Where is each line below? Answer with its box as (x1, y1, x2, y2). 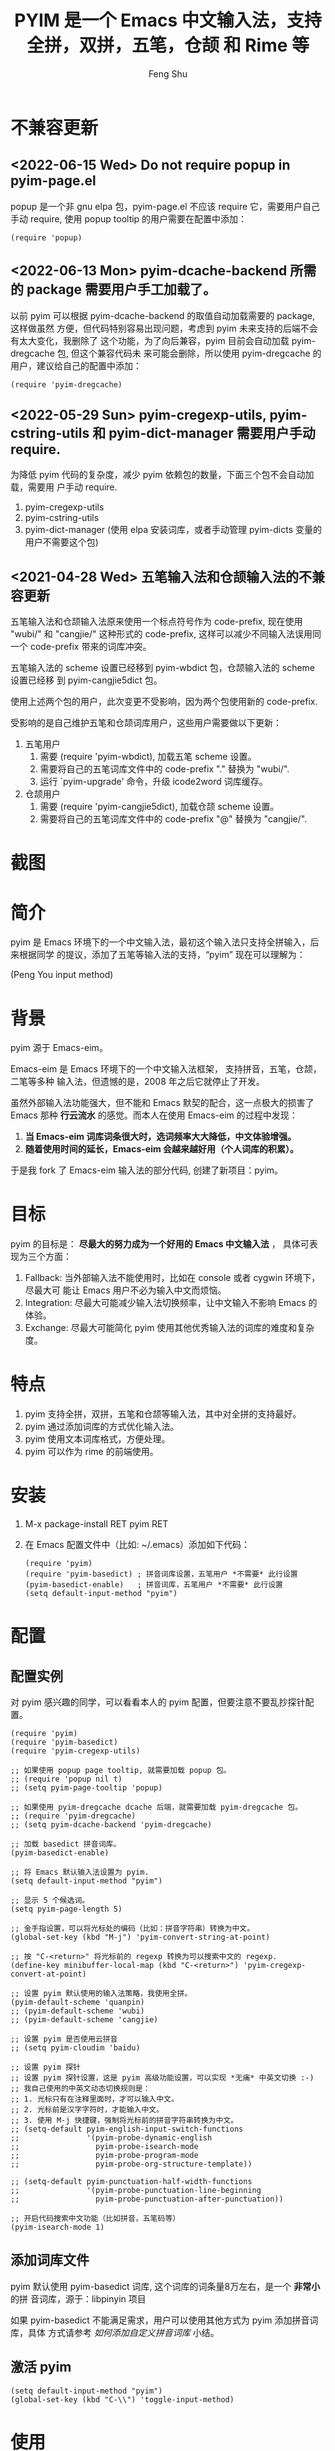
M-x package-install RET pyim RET (24, 1518, 169, 1530)
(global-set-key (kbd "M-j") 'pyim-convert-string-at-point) (10, 1932, 271, 1943)
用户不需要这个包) (24, 536, 99, 548)
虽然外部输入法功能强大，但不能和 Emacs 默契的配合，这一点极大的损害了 (10, 1097, 315, 1109)
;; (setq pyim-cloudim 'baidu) (10, 2043, 141, 2053)
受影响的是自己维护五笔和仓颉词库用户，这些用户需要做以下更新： (10, 717, 282, 729)
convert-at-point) (10, 1969, 87, 1980)
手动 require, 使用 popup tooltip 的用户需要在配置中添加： (10, 212, 248, 225)
